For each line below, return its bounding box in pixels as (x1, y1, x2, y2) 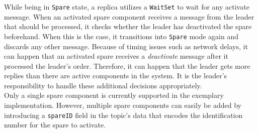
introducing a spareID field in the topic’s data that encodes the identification (4, 109, 243, 120)
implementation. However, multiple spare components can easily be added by (4, 100, 242, 110)
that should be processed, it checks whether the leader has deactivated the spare (4, 21, 252, 32)
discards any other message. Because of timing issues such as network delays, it (4, 41, 248, 51)
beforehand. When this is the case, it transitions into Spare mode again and (4, 31, 239, 41)
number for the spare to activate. (4, 119, 106, 130)
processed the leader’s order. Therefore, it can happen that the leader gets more (4, 60, 250, 71)
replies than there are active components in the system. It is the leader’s (4, 70, 227, 81)
